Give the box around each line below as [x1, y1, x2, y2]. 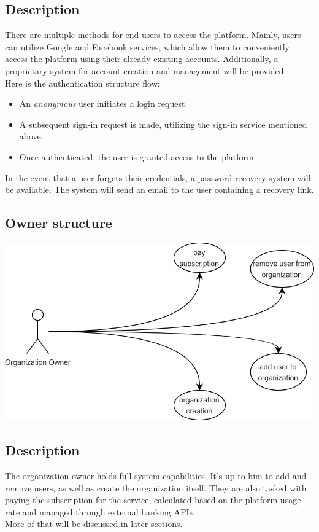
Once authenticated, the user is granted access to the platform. [19, 150, 256, 163]
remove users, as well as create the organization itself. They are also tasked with [5, 481, 307, 494]
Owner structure [5, 213, 112, 232]
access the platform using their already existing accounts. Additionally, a [5, 52, 279, 65]
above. [19, 130, 44, 143]
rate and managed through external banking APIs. [5, 505, 195, 518]
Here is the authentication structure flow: [5, 76, 160, 89]
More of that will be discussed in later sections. [5, 517, 183, 530]
